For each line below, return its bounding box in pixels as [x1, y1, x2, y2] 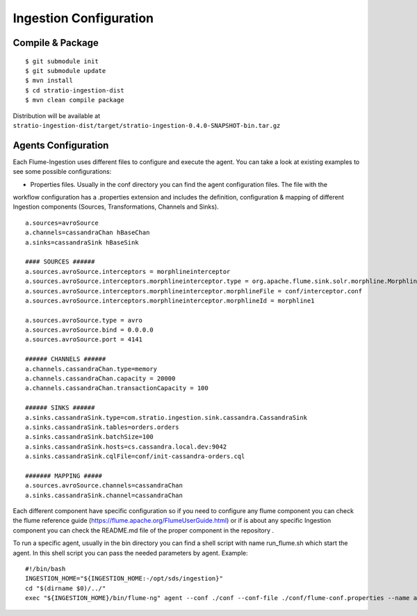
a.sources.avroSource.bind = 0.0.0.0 [25, 326, 154, 334]
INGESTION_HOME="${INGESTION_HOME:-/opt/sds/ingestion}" [25, 574, 224, 583]
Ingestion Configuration [13, 10, 154, 26]
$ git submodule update [25, 67, 106, 74]
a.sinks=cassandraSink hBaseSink [25, 238, 139, 246]
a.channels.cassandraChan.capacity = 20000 [25, 375, 176, 382]
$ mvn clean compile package [25, 96, 124, 104]
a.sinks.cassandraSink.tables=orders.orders [25, 423, 180, 431]
